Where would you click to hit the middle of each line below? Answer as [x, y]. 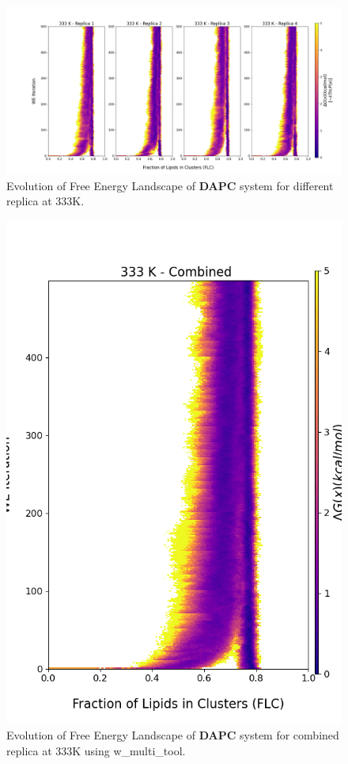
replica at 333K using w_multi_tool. [96, 750]
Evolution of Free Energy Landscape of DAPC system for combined [173, 735]
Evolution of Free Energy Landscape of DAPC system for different [170, 185]
